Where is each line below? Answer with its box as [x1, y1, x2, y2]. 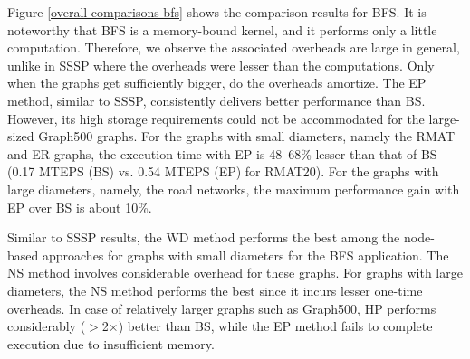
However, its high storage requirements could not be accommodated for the [7, 109, 425, 128]
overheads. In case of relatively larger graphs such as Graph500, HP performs [7, 298, 436, 317]
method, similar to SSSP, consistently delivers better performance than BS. [7, 90, 426, 109]
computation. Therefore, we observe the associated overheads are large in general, [7, 38, 460, 57]
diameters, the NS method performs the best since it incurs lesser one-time [7, 280, 423, 299]
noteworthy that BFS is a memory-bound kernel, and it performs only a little [7, 20, 437, 39]
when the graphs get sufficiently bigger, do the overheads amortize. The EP [7, 73, 427, 92]
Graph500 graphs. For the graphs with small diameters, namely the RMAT [38, 127, 456, 146]
